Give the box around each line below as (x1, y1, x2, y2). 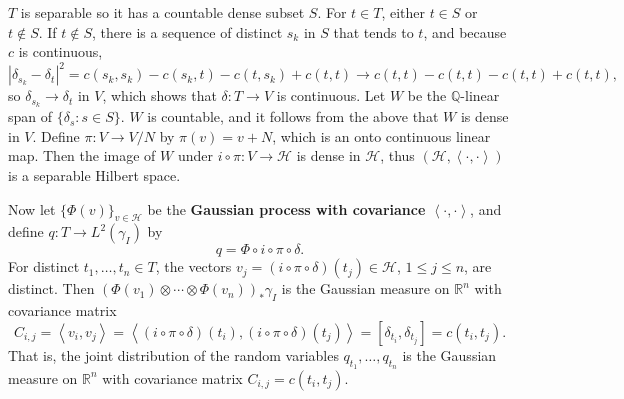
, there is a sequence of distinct (92, 21, 283, 42)
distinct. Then (8, 278, 95, 299)
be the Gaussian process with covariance (147, 198, 426, 219)
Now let (8, 198, 56, 219)
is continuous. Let (276, 85, 386, 106)
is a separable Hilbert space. (8, 164, 181, 185)
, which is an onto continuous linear (272, 125, 491, 146)
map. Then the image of (8, 145, 156, 166)
